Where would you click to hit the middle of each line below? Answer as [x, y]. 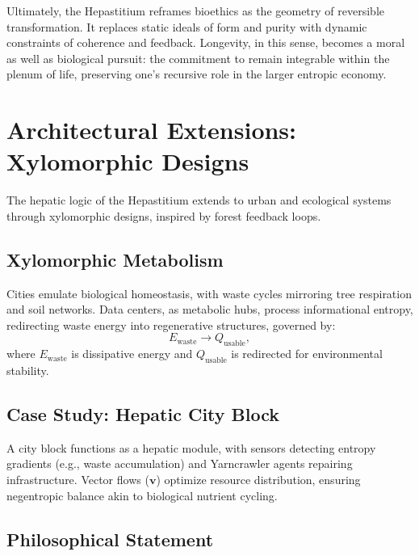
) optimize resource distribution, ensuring [258, 480]
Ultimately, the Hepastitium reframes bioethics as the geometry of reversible [195, 11]
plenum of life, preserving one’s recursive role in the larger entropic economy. [197, 74]
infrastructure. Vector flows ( [78, 480]
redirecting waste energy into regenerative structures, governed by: [171, 324]
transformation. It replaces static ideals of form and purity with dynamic [187, 26]
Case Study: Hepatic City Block [143, 414]
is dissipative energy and [132, 354]
